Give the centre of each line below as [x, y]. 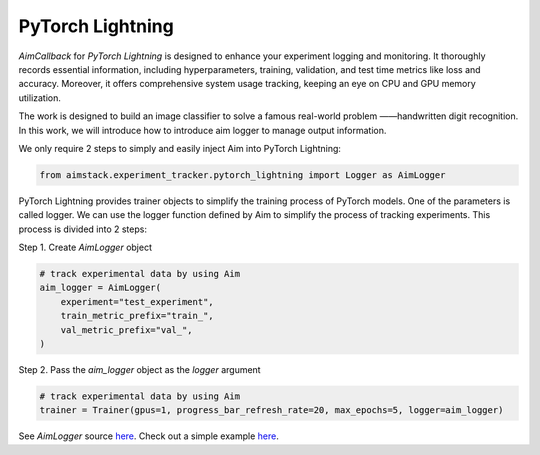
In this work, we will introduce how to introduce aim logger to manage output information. [202, 130]
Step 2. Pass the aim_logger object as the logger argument [139, 369]
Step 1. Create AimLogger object [85, 247]
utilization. [40, 97]
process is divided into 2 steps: [82, 229]
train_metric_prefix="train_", [137, 316]
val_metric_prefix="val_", [127, 329]
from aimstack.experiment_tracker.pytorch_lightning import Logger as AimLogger [242, 174]
